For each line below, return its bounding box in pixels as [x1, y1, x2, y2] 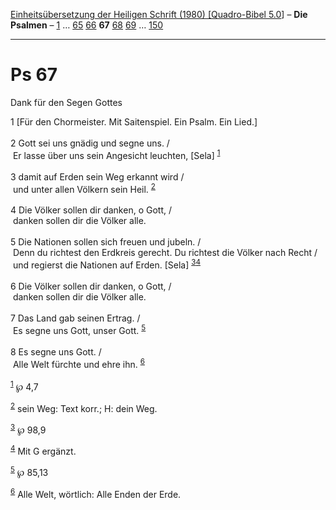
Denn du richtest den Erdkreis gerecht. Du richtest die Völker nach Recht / [12, 247, 318, 259]
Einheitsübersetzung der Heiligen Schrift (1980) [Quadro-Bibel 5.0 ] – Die [10, 9, 308, 20]
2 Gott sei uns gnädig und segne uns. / [10, 137, 170, 149]
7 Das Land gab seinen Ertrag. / [10, 312, 141, 324]
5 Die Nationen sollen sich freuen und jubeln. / [10, 236, 202, 248]
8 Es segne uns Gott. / [10, 345, 102, 358]
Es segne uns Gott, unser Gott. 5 [12, 322, 147, 336]
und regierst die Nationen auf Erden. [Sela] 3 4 [12, 257, 201, 271]
